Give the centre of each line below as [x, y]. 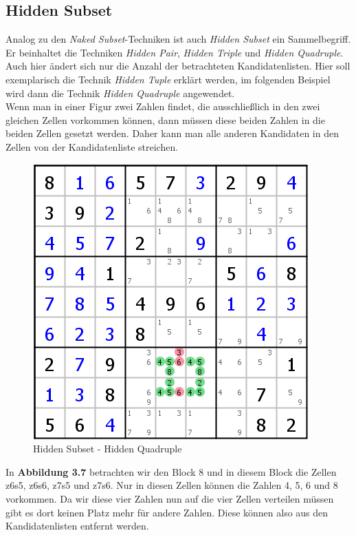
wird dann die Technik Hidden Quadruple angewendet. [120, 93]
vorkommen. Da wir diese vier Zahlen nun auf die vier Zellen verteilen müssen [170, 498]
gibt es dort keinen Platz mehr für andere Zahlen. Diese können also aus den [167, 512]
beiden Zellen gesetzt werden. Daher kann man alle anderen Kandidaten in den [172, 133]
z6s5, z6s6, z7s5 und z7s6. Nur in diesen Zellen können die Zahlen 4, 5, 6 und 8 [172, 485]
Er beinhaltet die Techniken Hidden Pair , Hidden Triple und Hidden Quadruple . [175, 52]
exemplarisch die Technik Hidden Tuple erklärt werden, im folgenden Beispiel [168, 79]
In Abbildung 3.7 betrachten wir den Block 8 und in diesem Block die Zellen [171, 471]
